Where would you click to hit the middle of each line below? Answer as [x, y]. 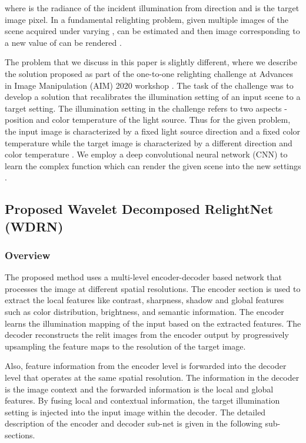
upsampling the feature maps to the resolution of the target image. [125, 346]
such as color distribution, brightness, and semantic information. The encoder [144, 312]
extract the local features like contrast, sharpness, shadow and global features [144, 300]
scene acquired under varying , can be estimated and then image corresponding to [152, 31]
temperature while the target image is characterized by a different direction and [149, 142]
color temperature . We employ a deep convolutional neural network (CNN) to [146, 154]
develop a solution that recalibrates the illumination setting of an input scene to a [153, 97]
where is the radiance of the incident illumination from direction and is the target [152, 8]
